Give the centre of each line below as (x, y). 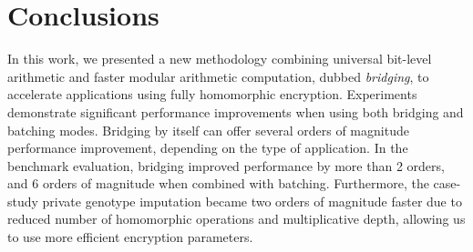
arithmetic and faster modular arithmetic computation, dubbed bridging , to (218, 76)
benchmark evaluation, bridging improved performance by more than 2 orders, (226, 165)
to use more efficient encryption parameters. (130, 237)
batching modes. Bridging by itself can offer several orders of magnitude (208, 130)
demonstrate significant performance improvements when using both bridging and (236, 111)
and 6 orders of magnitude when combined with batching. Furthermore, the (218, 183)
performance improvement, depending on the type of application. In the (208, 148)
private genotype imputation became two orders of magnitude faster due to (252, 201)
